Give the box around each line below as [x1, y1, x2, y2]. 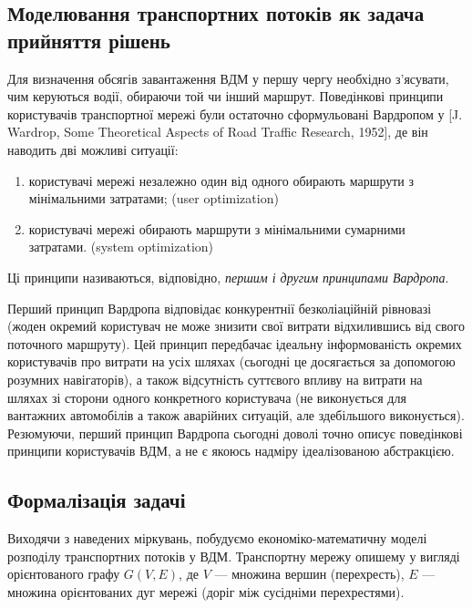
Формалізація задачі [7, 486, 186, 514]
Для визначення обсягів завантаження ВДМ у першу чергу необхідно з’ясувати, [7, 68, 449, 88]
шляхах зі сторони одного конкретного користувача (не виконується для [7, 387, 406, 407]
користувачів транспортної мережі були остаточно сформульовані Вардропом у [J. [7, 104, 463, 123]
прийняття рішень [7, 26, 170, 54]
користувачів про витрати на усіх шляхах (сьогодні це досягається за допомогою [7, 352, 456, 371]
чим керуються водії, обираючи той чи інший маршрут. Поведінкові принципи [7, 87, 444, 106]
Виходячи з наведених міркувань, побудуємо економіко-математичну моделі [7, 529, 427, 548]
